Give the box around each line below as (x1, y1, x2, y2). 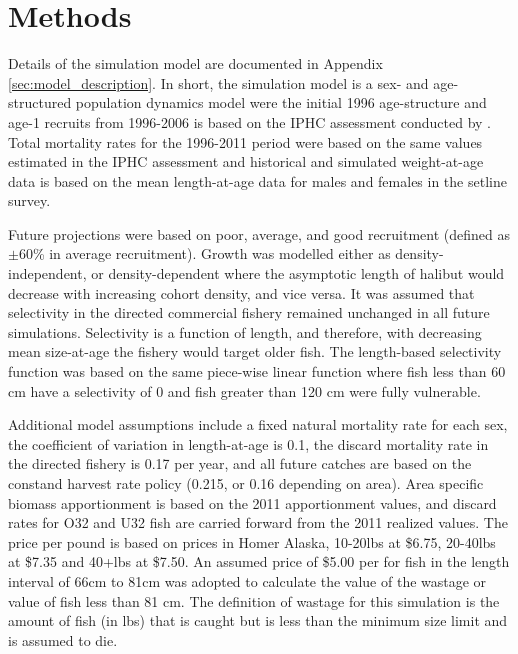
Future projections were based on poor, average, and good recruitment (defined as (8, 223, 510, 244)
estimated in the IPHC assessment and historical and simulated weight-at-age (8, 151, 484, 172)
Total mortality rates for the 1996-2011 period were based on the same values (8, 131, 483, 152)
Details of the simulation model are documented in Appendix (8, 53, 383, 74)
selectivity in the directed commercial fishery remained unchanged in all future (8, 302, 490, 323)
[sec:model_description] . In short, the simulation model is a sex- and (8, 72, 429, 93)
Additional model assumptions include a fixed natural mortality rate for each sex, (8, 414, 508, 435)
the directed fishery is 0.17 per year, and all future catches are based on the (8, 453, 472, 474)
